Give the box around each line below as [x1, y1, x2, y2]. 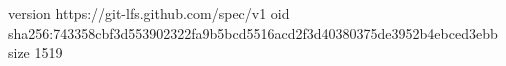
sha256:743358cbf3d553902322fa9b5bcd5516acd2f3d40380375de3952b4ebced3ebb [8, 22, 498, 43]
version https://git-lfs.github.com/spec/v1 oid [8, 3, 290, 23]
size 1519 [8, 42, 63, 63]
